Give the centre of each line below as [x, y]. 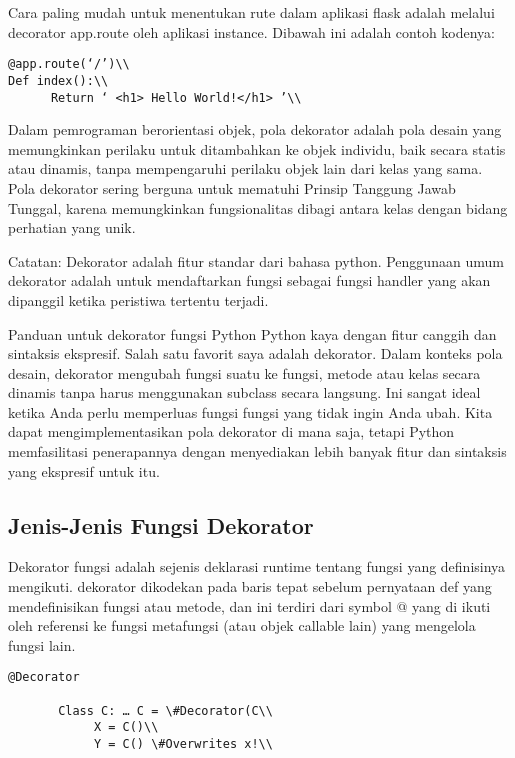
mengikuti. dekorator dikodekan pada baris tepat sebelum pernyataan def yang [250, 586]
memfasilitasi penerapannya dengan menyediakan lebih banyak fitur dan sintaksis [257, 451]
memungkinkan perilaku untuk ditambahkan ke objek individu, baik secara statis [257, 148]
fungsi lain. [42, 644]
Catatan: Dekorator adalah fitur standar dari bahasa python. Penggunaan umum [256, 260]
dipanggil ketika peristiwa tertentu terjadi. [138, 299]
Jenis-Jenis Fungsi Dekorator [161, 524]
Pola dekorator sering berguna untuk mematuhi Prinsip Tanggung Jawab [232, 187]
